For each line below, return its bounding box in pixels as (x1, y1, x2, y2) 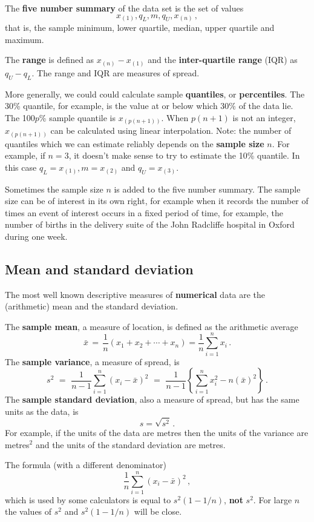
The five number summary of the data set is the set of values (5, 2, 244, 14)
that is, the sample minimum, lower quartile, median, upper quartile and (5, 21, 275, 34)
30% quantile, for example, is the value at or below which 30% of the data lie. (5, 99, 293, 112)
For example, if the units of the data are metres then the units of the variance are (5, 426, 309, 438)
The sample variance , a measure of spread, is (5, 355, 180, 368)
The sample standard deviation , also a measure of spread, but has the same (5, 393, 299, 406)
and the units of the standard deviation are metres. (35, 438, 226, 451)
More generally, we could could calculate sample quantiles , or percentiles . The (5, 87, 305, 100)
